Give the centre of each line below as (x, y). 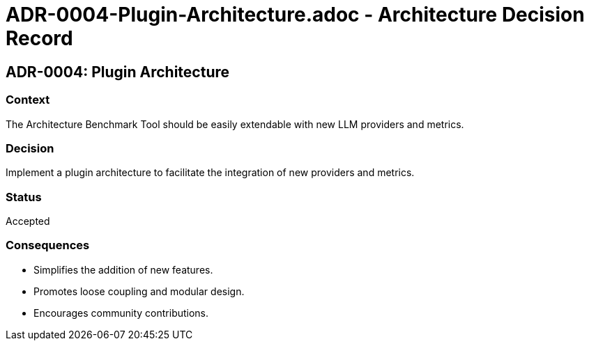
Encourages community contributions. (121, 313)
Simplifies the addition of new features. (123, 269)
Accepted (28, 221)
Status (24, 197)
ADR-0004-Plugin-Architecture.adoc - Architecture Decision (295, 15)
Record (39, 38)
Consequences (48, 245)
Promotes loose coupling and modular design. (139, 291)
